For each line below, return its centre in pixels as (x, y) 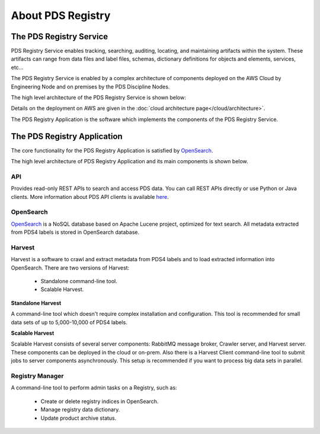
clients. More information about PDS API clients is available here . (90, 197)
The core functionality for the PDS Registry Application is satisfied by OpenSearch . (112, 150)
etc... (17, 67)
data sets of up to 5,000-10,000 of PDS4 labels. (69, 322)
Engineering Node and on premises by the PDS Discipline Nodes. (90, 87)
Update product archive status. (79, 418)
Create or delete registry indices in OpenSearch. (100, 401)
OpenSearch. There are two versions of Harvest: (70, 268)
